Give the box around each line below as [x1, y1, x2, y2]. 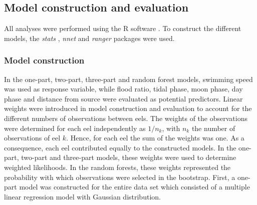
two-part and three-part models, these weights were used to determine [21, 152, 236, 162]
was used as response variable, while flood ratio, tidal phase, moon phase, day [4, 83, 243, 94]
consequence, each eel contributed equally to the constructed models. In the [4, 142, 236, 152]
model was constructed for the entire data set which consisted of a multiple [19, 181, 250, 192]
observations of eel [4, 132, 61, 143]
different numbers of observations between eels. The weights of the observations [4, 112, 247, 123]
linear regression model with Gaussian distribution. [4, 191, 161, 201]
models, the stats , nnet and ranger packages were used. [4, 32, 175, 43]
